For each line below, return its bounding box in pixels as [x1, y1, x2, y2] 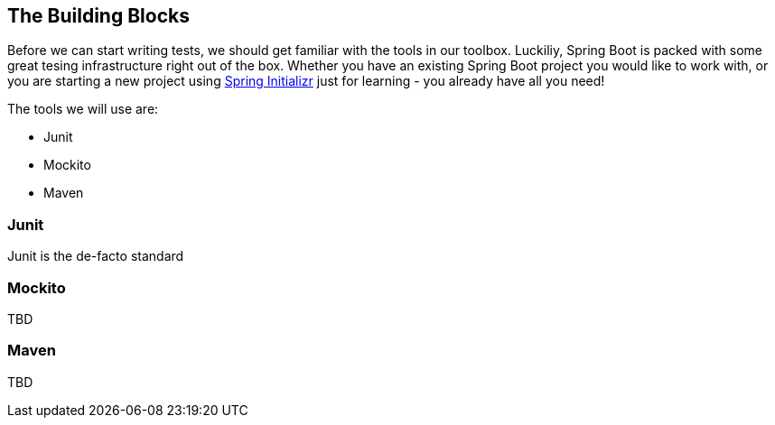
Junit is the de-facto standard [7, 248, 184, 264]
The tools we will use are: [7, 101, 159, 117]
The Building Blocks [7, 5, 190, 27]
